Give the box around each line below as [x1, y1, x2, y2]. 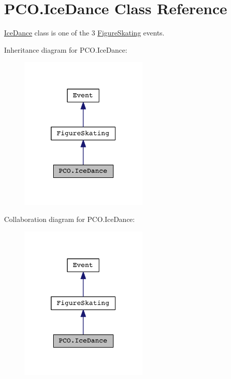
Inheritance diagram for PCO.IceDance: [4, 44, 128, 55]
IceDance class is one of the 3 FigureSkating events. [4, 27, 165, 38]
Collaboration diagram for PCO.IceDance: [4, 214, 135, 224]
